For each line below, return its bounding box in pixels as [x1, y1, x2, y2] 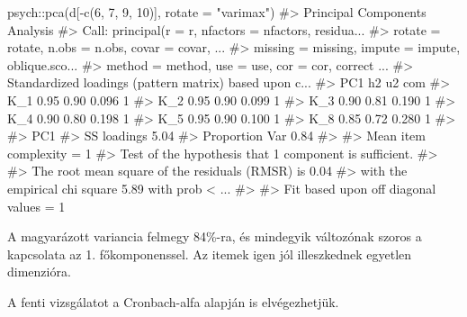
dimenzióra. [7, 262, 71, 281]
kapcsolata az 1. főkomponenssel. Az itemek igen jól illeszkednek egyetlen [7, 244, 412, 263]
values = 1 [7, 196, 66, 215]
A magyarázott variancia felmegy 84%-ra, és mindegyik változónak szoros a [7, 227, 422, 246]
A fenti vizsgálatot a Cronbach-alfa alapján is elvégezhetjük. [7, 292, 339, 311]
